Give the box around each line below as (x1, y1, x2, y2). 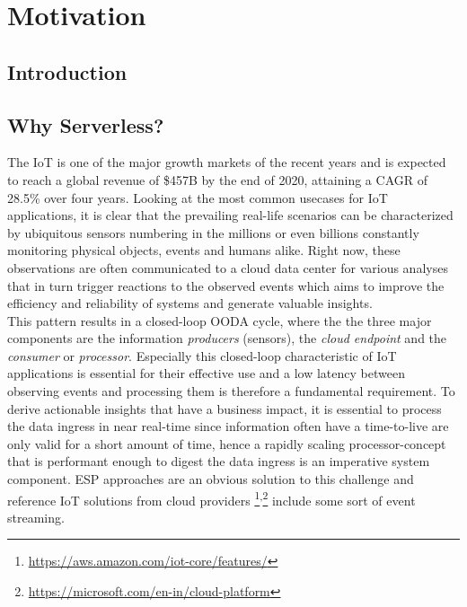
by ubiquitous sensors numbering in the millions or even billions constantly (7, 223, 419, 242)
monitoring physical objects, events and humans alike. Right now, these (7, 241, 401, 260)
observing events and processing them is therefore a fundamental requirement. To (7, 382, 455, 400)
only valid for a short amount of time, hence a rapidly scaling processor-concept (7, 434, 446, 453)
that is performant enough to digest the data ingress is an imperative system (7, 452, 430, 471)
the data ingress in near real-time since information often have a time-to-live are (7, 417, 449, 435)
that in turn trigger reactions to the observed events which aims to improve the (7, 276, 445, 295)
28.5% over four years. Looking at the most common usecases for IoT (7, 188, 388, 207)
